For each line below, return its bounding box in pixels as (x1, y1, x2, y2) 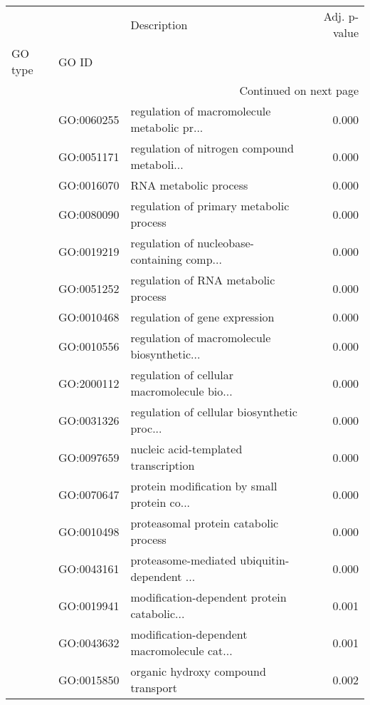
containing (130, 251, 182, 267)
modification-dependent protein (130, 589, 287, 605)
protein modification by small (130, 478, 277, 494)
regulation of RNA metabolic (130, 272, 275, 288)
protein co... (130, 494, 191, 510)
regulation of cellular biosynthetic (130, 403, 297, 420)
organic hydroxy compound (130, 663, 266, 679)
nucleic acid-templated (130, 441, 243, 457)
